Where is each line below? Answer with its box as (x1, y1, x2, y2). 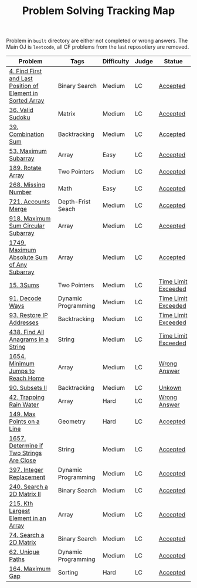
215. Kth (9, 499, 33, 508)
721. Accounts (9, 198, 50, 206)
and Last (9, 74, 33, 83)
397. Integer (9, 466, 44, 474)
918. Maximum (9, 215, 51, 223)
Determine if (9, 441, 43, 450)
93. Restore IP (9, 311, 48, 320)
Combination (9, 130, 45, 138)
